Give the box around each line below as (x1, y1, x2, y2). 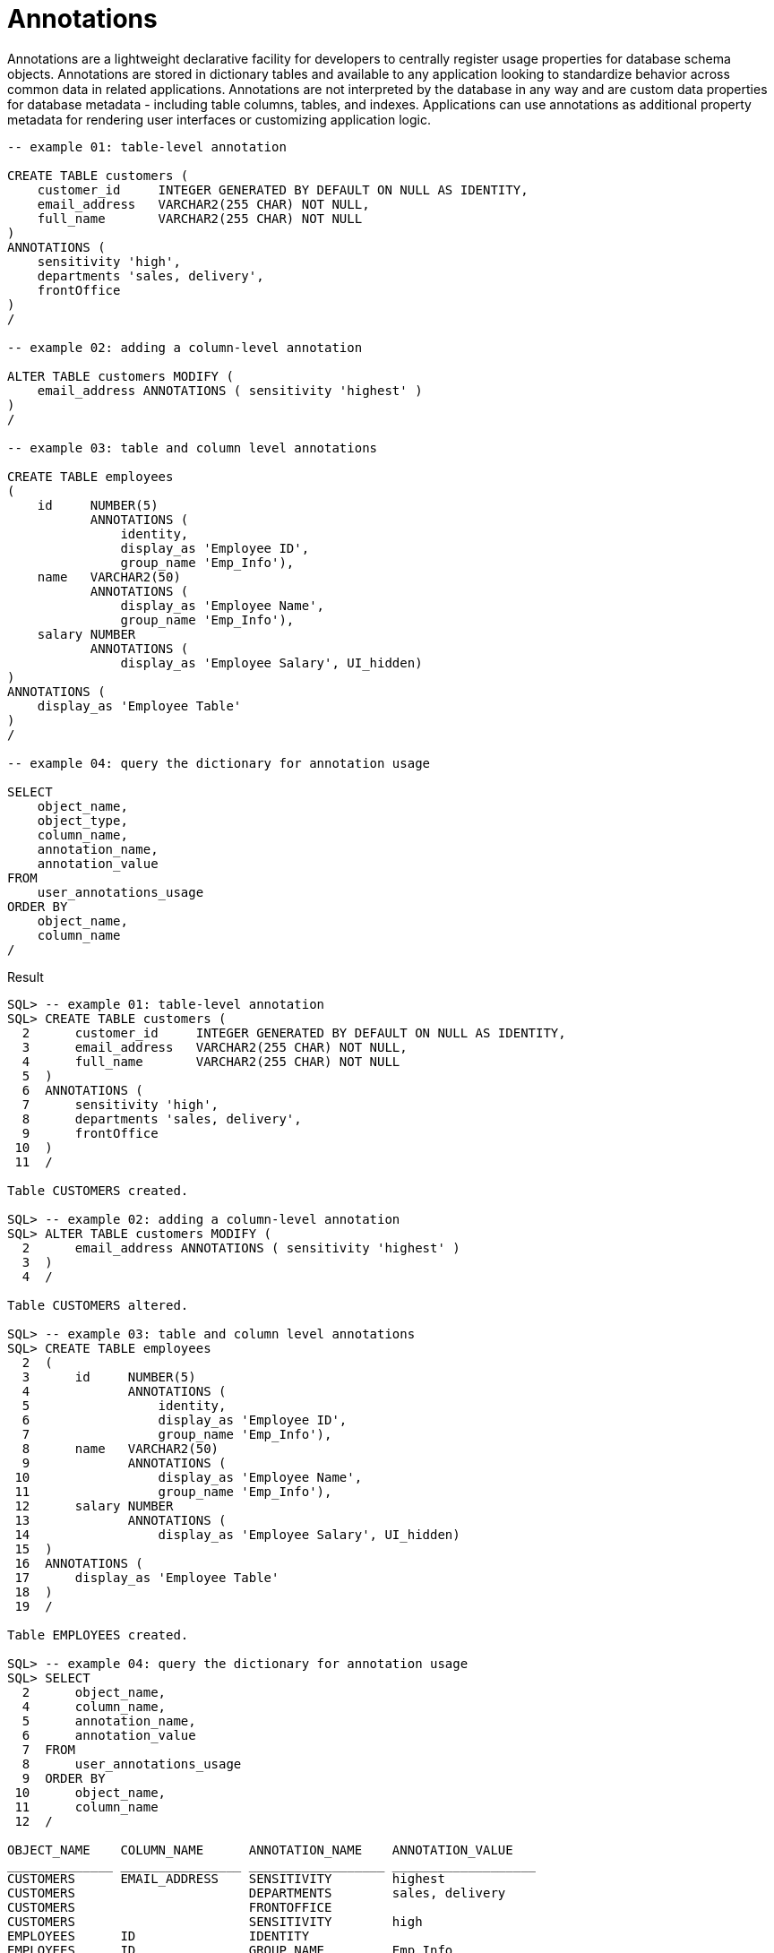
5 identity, (21, 1398, 227, 1413)
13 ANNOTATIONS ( (14, 1512, 227, 1527)
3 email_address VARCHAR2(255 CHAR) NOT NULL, (21, 1039, 408, 1054)
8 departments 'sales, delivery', (21, 1111, 302, 1126)
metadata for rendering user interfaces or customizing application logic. (7, 111, 431, 127)
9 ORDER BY (21, 1770, 106, 1785)
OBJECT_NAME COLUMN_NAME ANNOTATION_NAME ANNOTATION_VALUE (7, 1842, 513, 1857)
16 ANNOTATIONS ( (14, 1555, 143, 1570)
